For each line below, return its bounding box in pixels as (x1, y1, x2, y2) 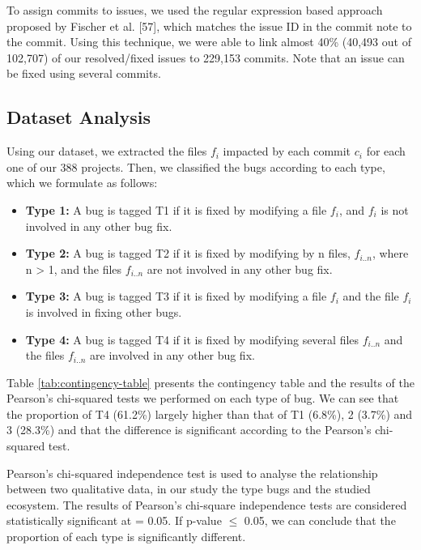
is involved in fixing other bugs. (25, 303, 182, 320)
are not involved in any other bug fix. (147, 260, 333, 277)
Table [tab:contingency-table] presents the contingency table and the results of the (6, 373, 415, 390)
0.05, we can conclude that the (244, 512, 396, 529)
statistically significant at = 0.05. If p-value (6, 512, 222, 529)
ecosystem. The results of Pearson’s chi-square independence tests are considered (6, 496, 407, 513)
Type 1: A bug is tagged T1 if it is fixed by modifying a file (25, 201, 327, 218)
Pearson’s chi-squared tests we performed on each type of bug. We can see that (6, 390, 399, 407)
